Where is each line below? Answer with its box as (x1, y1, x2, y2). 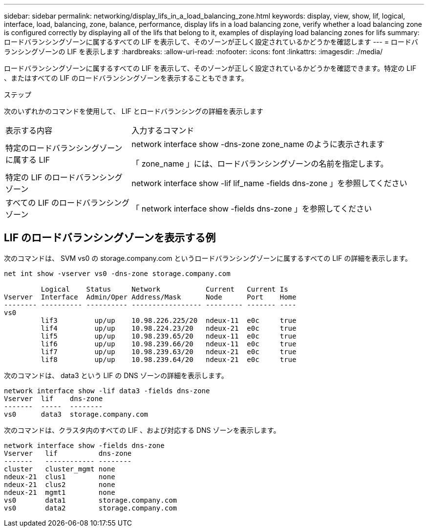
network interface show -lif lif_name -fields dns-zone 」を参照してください (131, 178, 407, 188)
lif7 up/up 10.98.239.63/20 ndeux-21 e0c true (41, 347, 297, 356)
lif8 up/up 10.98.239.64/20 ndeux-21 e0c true (41, 355, 297, 363)
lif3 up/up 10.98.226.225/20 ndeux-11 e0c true (41, 316, 297, 324)
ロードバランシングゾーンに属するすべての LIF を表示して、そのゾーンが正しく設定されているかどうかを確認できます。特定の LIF (4, 64, 416, 72)
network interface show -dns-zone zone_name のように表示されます (131, 139, 385, 149)
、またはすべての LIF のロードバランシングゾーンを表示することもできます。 (4, 74, 248, 82)
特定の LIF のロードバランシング (5, 172, 123, 182)
